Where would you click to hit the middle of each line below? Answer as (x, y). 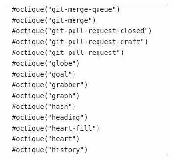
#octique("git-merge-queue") (66, 9)
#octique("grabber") (50, 85)
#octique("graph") (46, 96)
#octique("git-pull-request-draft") (80, 42)
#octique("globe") (46, 63)
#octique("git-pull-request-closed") (82, 31)
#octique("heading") (50, 117)
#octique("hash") (44, 107)
